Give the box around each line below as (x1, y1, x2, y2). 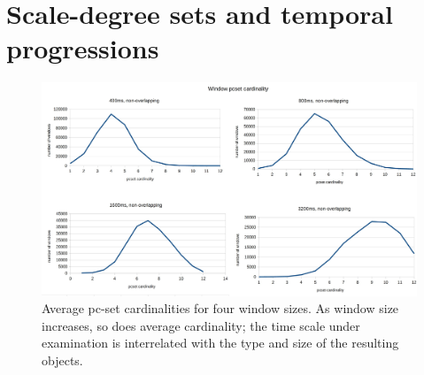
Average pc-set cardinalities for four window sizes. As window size (42, 299, 399, 318)
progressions (6, 30, 159, 66)
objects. (42, 351, 83, 370)
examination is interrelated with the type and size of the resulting (42, 333, 399, 352)
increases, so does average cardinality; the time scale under (42, 316, 360, 334)
